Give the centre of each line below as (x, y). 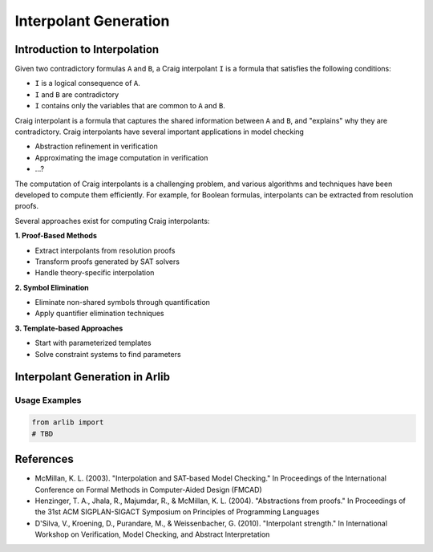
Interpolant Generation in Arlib (92, 377)
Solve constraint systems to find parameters (108, 354)
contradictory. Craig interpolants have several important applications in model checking (160, 132)
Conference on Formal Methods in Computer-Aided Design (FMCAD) (148, 489)
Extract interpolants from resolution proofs (105, 250)
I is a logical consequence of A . (87, 83)
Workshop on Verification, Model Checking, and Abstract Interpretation (152, 534)
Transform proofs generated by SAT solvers (107, 262)
